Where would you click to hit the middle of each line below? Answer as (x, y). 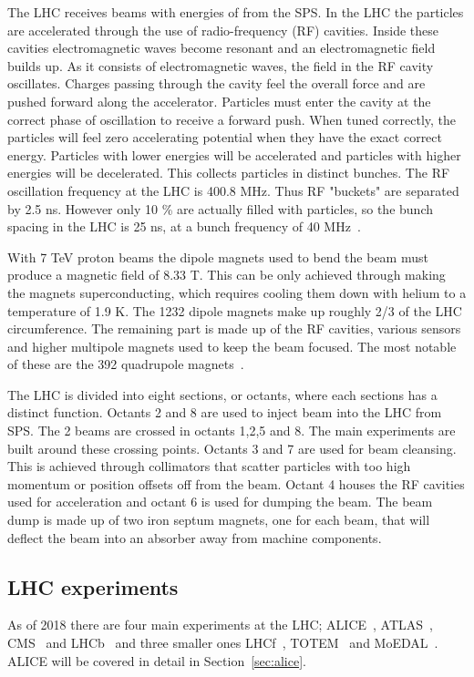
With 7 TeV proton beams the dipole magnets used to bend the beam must (218, 256)
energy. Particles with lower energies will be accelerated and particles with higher (234, 154)
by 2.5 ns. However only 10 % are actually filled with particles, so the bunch (220, 208)
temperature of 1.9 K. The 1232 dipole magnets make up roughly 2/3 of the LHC (235, 310)
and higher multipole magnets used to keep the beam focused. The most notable (232, 346)
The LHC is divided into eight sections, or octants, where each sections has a (222, 394)
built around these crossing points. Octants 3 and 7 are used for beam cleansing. (232, 448)
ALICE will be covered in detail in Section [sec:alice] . (157, 660)
